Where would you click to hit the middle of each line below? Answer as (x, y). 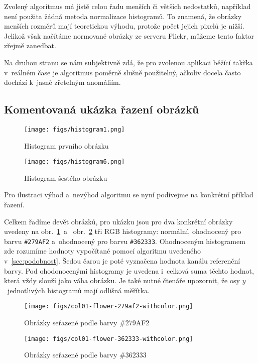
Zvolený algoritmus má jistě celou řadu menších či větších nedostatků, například (127, 6)
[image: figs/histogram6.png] (75, 162)
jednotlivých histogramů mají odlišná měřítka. (78, 290)
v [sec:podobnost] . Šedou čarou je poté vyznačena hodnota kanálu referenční (122, 261)
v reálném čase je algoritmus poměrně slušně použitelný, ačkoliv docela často (122, 72)
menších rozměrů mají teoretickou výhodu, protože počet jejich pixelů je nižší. (124, 26)
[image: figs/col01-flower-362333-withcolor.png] (109, 339)
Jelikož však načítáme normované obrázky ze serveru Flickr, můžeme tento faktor (129, 35)
